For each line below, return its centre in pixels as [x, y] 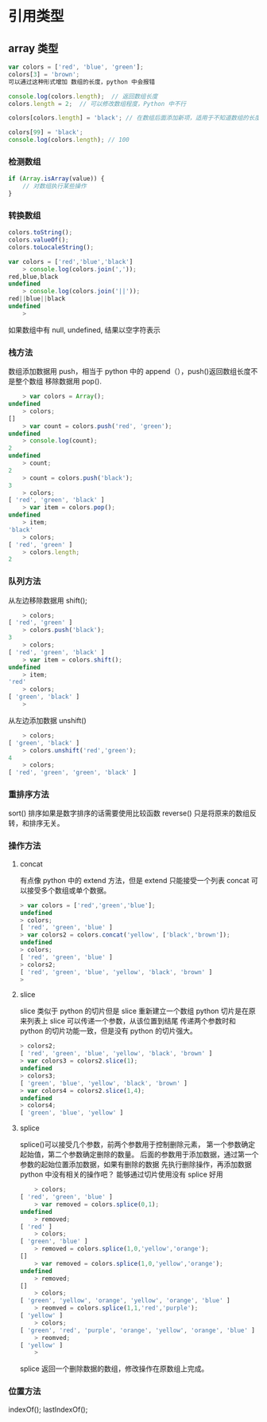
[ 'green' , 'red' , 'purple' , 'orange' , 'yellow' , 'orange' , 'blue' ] [137, 1330]
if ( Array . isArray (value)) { [56, 179]
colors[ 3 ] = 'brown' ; [44, 74]
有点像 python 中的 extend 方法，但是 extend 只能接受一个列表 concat [134, 880]
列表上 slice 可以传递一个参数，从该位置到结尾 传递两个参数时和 [131, 1021]
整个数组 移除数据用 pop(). [58, 381]
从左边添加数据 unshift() [48, 720]
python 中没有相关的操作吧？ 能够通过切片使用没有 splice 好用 [122, 1175]
